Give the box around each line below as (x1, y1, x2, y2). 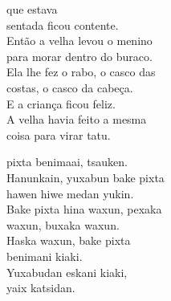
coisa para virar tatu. (6, 126, 111, 143)
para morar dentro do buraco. (6, 47, 153, 64)
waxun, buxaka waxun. (6, 216, 120, 233)
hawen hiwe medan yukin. (6, 185, 134, 201)
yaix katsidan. (6, 279, 75, 296)
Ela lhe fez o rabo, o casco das (6, 63, 156, 80)
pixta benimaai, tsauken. (6, 153, 128, 170)
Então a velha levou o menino (6, 32, 153, 49)
